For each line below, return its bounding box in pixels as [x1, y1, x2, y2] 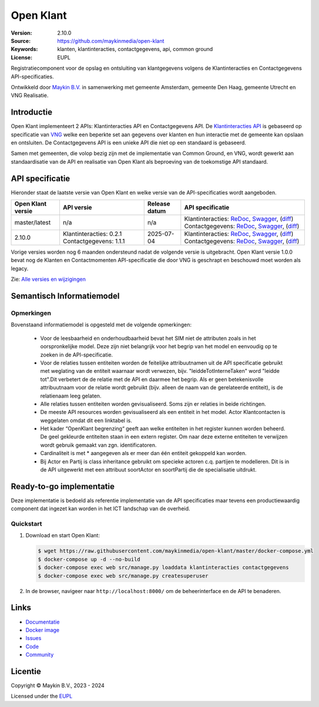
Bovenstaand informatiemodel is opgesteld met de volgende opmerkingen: [11, 321, 192, 328]
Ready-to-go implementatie [11, 482, 115, 491]
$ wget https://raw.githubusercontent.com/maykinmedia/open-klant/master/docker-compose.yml [38, 548, 314, 554]
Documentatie [25, 618, 60, 625]
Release [147, 200, 170, 208]
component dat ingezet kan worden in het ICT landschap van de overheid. [11, 505, 190, 512]
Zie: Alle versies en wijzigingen [11, 276, 86, 283]
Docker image [25, 626, 60, 634]
